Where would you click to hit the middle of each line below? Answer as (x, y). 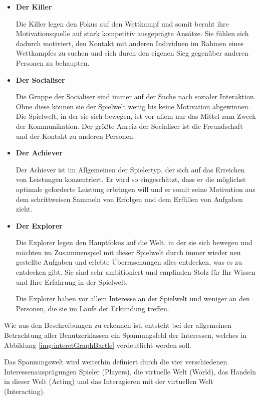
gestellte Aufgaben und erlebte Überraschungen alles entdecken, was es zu (129, 262)
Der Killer (34, 7)
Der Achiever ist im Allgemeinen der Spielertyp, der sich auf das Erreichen (130, 169)
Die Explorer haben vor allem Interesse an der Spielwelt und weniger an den (133, 298)
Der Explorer (39, 225)
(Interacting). (25, 391)
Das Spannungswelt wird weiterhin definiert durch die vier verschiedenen (116, 362)
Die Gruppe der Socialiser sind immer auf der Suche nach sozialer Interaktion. (136, 96)
